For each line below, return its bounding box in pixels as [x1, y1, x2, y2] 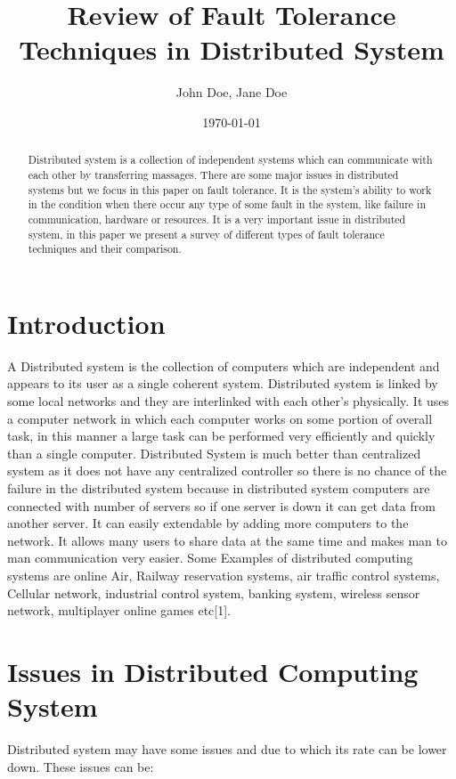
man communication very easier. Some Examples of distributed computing [7, 548, 413, 567]
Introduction [7, 304, 166, 341]
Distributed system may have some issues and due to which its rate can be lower [7, 740, 447, 759]
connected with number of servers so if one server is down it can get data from [7, 496, 436, 515]
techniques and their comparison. [28, 241, 182, 256]
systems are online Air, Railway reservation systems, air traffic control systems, [7, 565, 440, 584]
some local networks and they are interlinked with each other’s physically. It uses [7, 392, 450, 410]
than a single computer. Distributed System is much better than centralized [7, 443, 421, 462]
